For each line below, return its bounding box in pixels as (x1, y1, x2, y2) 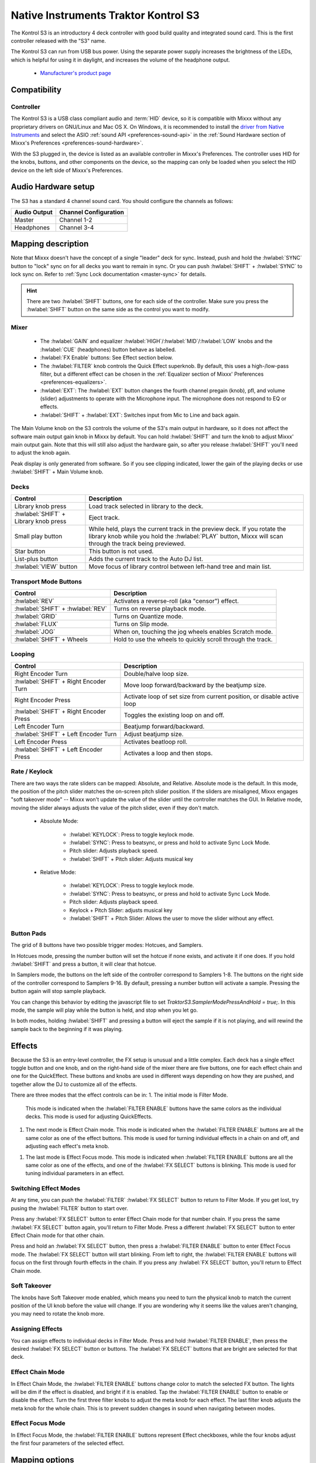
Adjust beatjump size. (123, 730, 184, 738)
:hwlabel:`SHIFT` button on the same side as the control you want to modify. (26, 306, 210, 313)
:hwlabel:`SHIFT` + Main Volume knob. (11, 468, 104, 475)
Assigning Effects (11, 1325, 63, 1333)
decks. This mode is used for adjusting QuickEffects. (25, 1112, 153, 1120)
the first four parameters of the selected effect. (11, 1440, 125, 1447)
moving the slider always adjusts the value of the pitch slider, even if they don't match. (11, 804, 219, 811)
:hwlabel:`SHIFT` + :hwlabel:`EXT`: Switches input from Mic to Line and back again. (40, 411, 240, 418)
